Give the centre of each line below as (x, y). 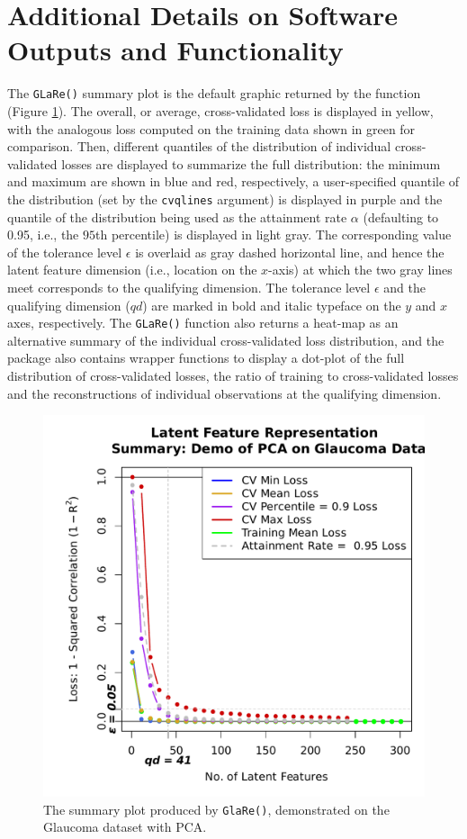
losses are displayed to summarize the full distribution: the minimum (251, 163)
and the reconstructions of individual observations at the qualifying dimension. (225, 393)
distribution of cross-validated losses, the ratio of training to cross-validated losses (233, 375)
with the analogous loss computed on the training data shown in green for (211, 128)
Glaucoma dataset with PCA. (125, 827)
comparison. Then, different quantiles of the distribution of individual (199, 146)
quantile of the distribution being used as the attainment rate (177, 217)
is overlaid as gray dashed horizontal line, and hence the (290, 252)
